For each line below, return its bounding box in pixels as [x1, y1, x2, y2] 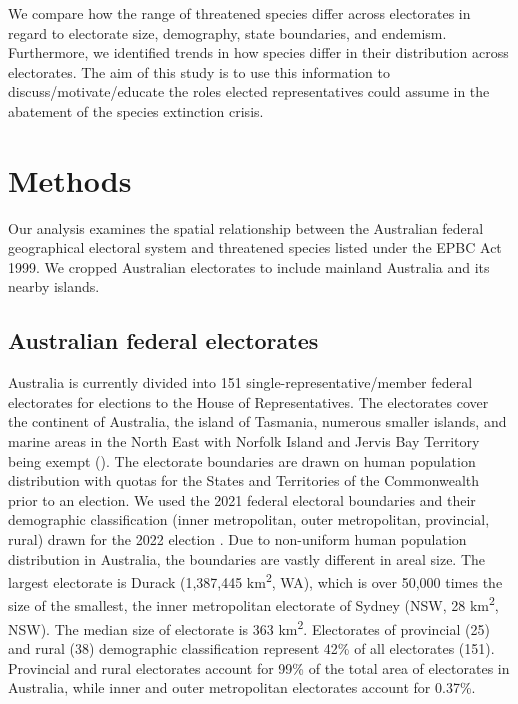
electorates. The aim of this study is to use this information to [8, 61, 391, 82]
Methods [8, 159, 132, 200]
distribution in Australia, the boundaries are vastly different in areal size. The [8, 548, 486, 569]
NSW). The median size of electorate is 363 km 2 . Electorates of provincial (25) [8, 615, 490, 639]
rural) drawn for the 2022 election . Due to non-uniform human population [8, 529, 467, 550]
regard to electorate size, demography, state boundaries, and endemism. [8, 22, 447, 43]
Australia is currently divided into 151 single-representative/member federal [8, 372, 473, 393]
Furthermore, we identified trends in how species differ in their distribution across [8, 42, 509, 63]
